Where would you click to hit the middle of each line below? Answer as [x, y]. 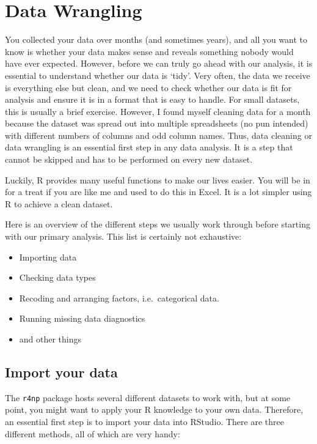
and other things [50, 339]
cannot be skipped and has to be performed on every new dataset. [129, 159]
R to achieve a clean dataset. [59, 203]
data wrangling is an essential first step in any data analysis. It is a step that [149, 147]
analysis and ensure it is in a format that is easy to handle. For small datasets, [152, 99]
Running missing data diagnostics [82, 318]
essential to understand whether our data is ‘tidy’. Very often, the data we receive [158, 75]
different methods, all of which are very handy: [93, 433]
